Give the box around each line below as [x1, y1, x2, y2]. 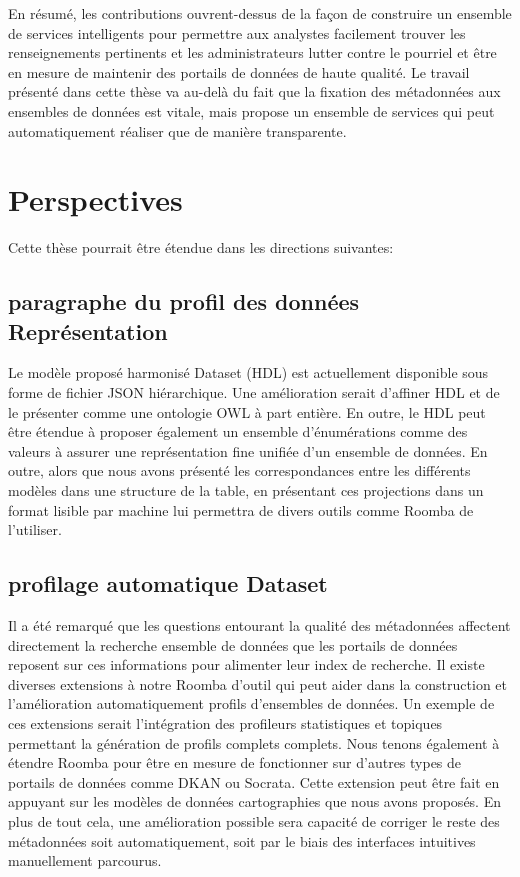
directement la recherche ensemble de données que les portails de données [8, 634, 458, 655]
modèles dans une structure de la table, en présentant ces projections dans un [8, 480, 484, 501]
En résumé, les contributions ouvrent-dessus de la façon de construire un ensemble [8, 3, 512, 23]
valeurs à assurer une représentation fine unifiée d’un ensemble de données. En [8, 440, 488, 461]
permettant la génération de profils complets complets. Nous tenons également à [8, 732, 500, 753]
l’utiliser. [8, 519, 62, 540]
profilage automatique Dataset [8, 568, 328, 599]
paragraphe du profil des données [8, 286, 360, 317]
